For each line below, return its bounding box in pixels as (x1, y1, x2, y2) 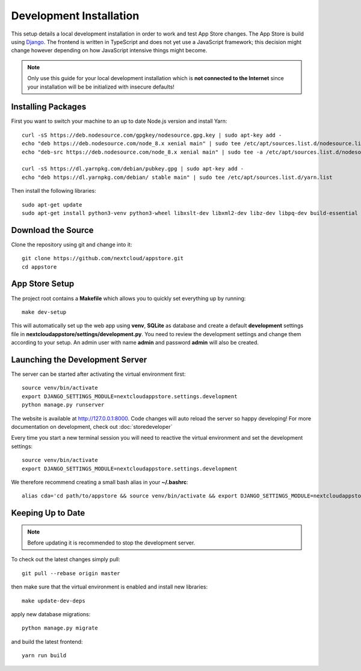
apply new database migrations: (11, 611, 91, 618)
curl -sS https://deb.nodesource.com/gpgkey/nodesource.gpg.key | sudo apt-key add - (22, 131, 282, 139)
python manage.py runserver (22, 401, 105, 408)
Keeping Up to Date (11, 508, 85, 518)
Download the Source (11, 225, 94, 235)
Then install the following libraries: (11, 187, 96, 195)
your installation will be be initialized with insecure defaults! (27, 83, 174, 90)
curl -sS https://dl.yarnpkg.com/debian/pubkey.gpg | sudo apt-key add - (22, 166, 244, 172)
